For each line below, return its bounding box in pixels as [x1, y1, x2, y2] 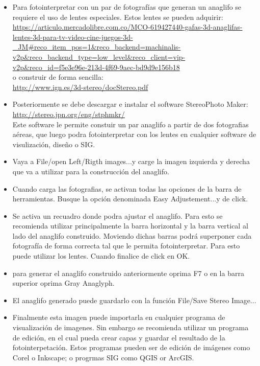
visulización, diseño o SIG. [12, 139, 95, 149]
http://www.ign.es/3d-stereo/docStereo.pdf [12, 81, 148, 92]
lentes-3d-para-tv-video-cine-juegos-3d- [12, 31, 133, 42]
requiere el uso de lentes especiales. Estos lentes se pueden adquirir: [12, 11, 223, 22]
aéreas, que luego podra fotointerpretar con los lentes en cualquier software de [12, 129, 256, 140]
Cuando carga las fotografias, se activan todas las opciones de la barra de [12, 183, 242, 194]
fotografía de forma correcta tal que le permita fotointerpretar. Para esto [12, 240, 240, 251]
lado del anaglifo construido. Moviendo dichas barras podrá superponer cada [12, 230, 252, 241]
